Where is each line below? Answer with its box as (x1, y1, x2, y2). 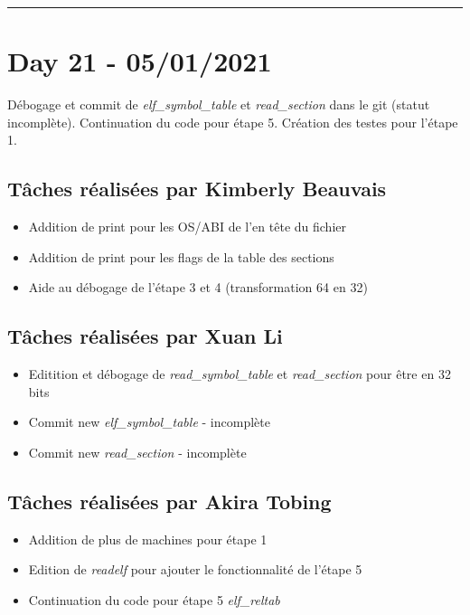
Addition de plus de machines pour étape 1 (28, 529, 268, 548)
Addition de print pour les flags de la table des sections (28, 247, 334, 266)
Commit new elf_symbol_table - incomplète (28, 412, 270, 431)
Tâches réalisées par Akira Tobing (7, 487, 332, 515)
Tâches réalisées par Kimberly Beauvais (7, 175, 387, 203)
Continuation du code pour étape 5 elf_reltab (28, 590, 280, 609)
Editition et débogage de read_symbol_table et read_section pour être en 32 (28, 364, 451, 383)
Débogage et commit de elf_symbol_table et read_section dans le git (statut (7, 95, 430, 114)
